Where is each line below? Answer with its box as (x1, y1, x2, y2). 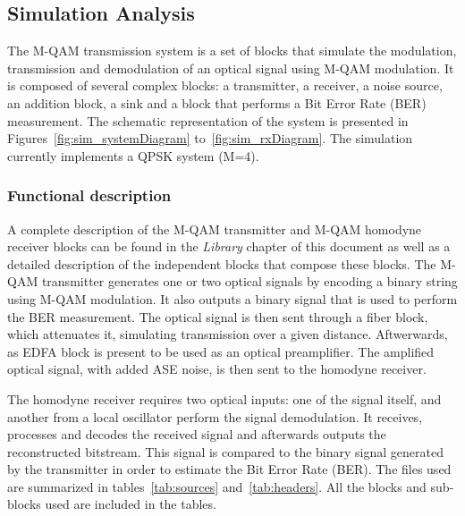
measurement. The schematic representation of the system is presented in (7, 111, 409, 130)
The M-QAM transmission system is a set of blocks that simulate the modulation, (7, 41, 457, 60)
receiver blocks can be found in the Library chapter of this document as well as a (7, 237, 451, 256)
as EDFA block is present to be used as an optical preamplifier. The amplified (7, 342, 435, 360)
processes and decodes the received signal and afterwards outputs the (7, 425, 386, 444)
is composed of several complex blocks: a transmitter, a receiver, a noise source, (7, 76, 443, 95)
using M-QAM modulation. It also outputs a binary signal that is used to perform (7, 289, 458, 308)
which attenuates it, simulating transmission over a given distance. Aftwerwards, (7, 325, 448, 343)
